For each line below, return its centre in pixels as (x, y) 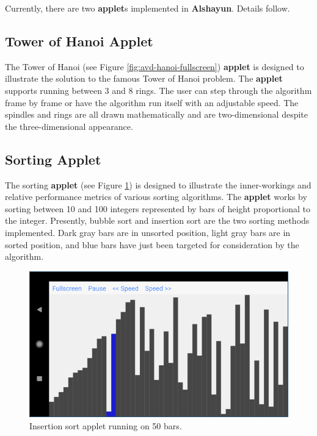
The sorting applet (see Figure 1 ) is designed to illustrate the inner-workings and (158, 184)
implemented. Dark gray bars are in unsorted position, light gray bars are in (148, 232)
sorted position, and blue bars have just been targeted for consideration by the (152, 244)
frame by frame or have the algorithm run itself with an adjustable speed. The (152, 102)
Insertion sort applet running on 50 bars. (106, 425)
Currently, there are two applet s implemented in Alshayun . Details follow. (148, 8)
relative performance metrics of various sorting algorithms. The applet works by (156, 197)
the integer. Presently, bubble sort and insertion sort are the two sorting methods (157, 220)
